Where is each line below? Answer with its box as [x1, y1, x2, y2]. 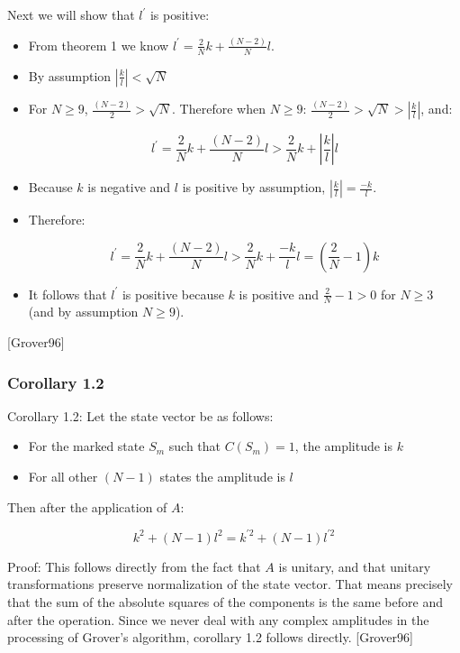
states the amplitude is [159, 467, 285, 486]
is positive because [122, 284, 224, 303]
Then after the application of [7, 497, 167, 516]
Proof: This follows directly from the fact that [7, 556, 261, 575]
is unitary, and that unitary [278, 556, 431, 575]
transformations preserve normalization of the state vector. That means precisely [7, 575, 453, 593]
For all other [28, 467, 98, 486]
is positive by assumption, [182, 178, 326, 197]
